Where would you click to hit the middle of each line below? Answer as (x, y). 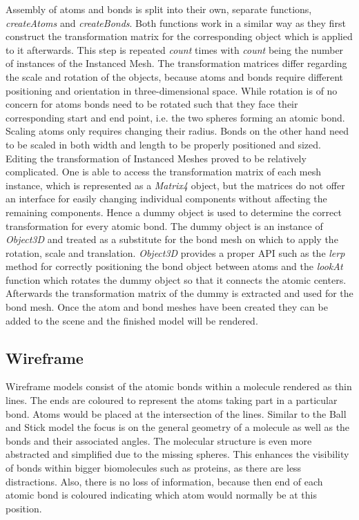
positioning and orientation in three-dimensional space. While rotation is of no (172, 90)
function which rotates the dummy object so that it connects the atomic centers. (176, 279)
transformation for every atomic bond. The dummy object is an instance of (164, 225)
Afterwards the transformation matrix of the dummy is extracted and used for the (179, 293)
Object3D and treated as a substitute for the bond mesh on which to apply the (172, 239)
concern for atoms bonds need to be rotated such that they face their (152, 104)
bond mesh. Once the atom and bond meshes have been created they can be (167, 307)
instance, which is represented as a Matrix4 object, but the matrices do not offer (175, 185)
